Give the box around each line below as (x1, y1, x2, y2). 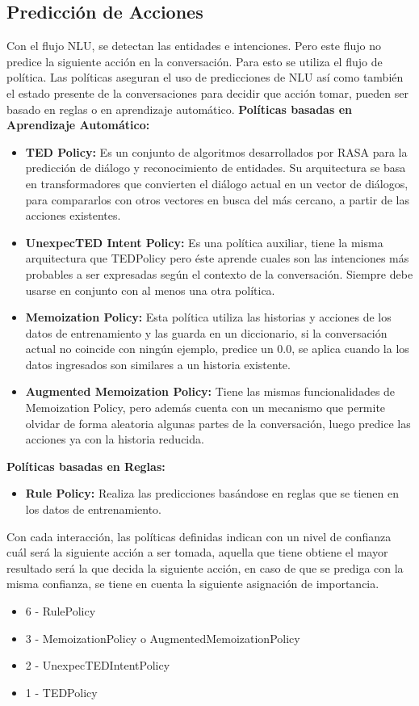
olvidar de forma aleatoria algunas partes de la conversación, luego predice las (25, 414, 411, 431)
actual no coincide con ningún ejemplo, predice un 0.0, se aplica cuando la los (25, 340, 409, 357)
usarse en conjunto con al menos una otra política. (25, 281, 275, 298)
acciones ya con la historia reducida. (25, 431, 204, 448)
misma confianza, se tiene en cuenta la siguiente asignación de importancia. (6, 575, 379, 592)
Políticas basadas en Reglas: (6, 457, 166, 474)
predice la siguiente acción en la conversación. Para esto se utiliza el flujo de (6, 53, 383, 69)
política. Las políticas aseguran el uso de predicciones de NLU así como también (6, 69, 404, 86)
